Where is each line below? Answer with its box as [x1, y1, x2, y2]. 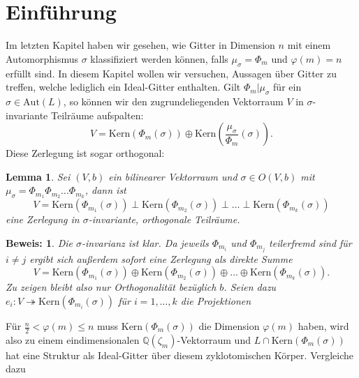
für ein [273, 80, 302, 94]
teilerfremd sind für [269, 235, 352, 250]
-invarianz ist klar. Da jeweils [82, 235, 209, 250]
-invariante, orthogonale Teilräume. [88, 212, 240, 227]
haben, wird [298, 319, 349, 333]
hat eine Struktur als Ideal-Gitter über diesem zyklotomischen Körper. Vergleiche [6, 347, 353, 362]
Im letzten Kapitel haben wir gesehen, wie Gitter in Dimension [6, 38, 275, 52]
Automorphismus [6, 51, 79, 66]
